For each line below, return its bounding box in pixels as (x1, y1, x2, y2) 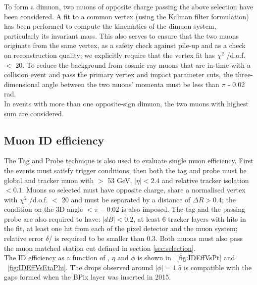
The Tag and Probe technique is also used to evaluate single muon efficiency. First (4, 155, 254, 166)
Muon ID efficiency (4, 132, 104, 147)
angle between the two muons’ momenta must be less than (42, 79, 219, 89)
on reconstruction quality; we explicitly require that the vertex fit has (4, 49, 215, 60)
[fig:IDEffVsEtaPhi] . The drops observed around (7, 262, 154, 272)
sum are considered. (4, 108, 64, 118)
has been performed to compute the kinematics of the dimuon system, (4, 21, 216, 31)
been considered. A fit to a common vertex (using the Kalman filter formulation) (4, 11, 249, 21)
